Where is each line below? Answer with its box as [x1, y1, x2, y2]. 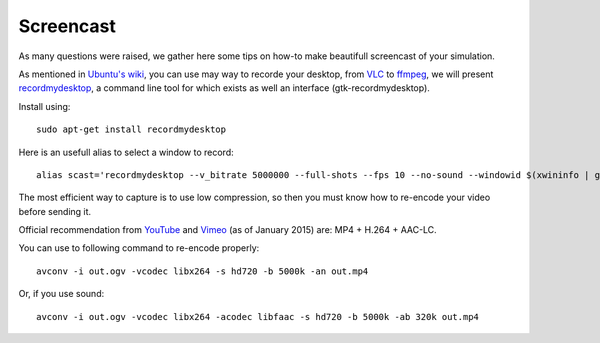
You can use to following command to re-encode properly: [18, 242, 260, 254]
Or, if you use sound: [18, 288, 105, 300]
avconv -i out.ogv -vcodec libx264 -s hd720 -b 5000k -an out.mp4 [36, 265, 369, 277]
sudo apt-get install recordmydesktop [36, 124, 227, 135]
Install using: [18, 100, 71, 112]
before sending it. [18, 205, 92, 217]
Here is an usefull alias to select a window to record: [18, 146, 234, 158]
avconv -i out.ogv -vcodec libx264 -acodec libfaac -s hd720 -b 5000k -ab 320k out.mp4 [36, 311, 480, 322]
